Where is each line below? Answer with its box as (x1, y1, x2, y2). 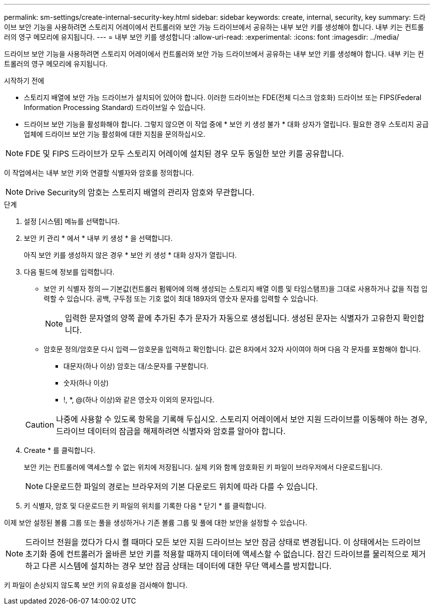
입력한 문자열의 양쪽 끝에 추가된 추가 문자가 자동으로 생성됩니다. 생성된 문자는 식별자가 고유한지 (65, 313, 400, 323)
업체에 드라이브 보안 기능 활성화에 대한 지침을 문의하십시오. (24, 130, 206, 138)
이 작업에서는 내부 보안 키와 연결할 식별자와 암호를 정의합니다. (4, 168, 194, 177)
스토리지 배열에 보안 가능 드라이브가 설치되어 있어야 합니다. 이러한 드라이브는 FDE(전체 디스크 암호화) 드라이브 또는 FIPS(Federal (24, 93, 422, 102)
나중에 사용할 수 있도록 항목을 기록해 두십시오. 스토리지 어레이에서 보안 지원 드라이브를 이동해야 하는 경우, (56, 414, 428, 424)
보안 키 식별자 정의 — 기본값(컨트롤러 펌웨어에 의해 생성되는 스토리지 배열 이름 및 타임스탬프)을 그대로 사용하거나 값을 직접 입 (44, 284, 428, 293)
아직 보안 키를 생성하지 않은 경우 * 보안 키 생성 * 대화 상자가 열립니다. (24, 251, 237, 259)
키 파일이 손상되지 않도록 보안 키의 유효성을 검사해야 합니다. (4, 581, 188, 589)
